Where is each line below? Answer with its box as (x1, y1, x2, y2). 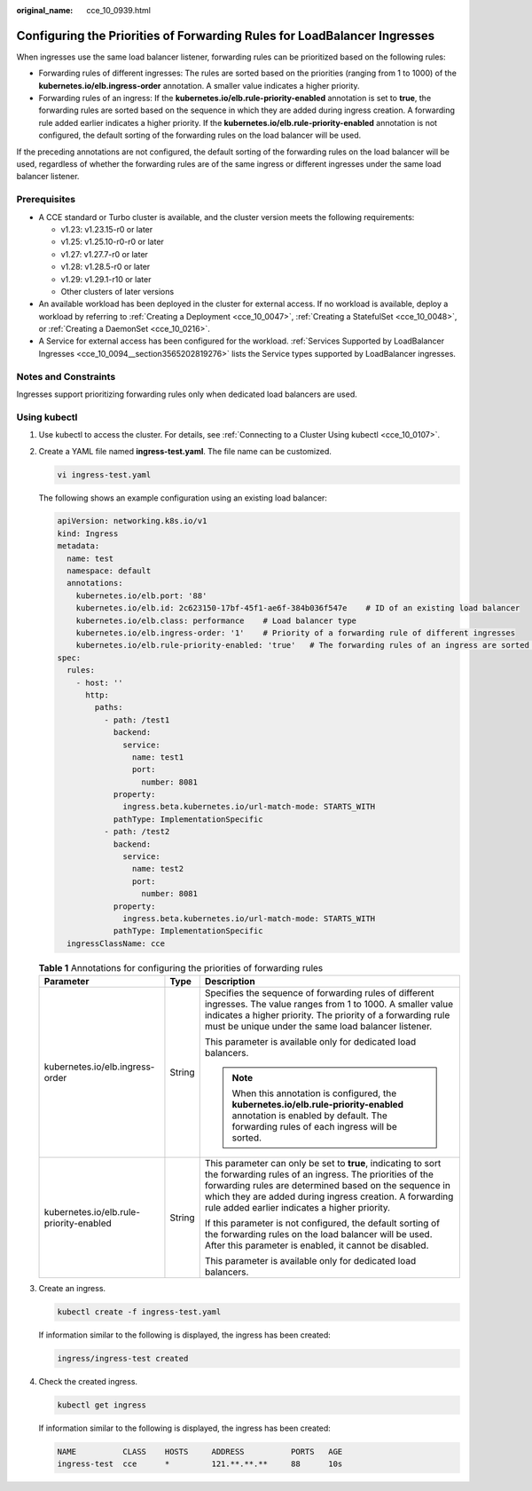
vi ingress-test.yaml (57, 469, 152, 479)
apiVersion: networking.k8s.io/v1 (57, 516, 207, 526)
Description (204, 975, 256, 988)
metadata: (57, 541, 100, 551)
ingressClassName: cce (66, 938, 166, 949)
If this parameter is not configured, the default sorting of (204, 1217, 441, 1229)
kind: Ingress (57, 528, 119, 539)
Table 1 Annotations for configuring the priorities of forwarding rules (38, 961, 324, 974)
